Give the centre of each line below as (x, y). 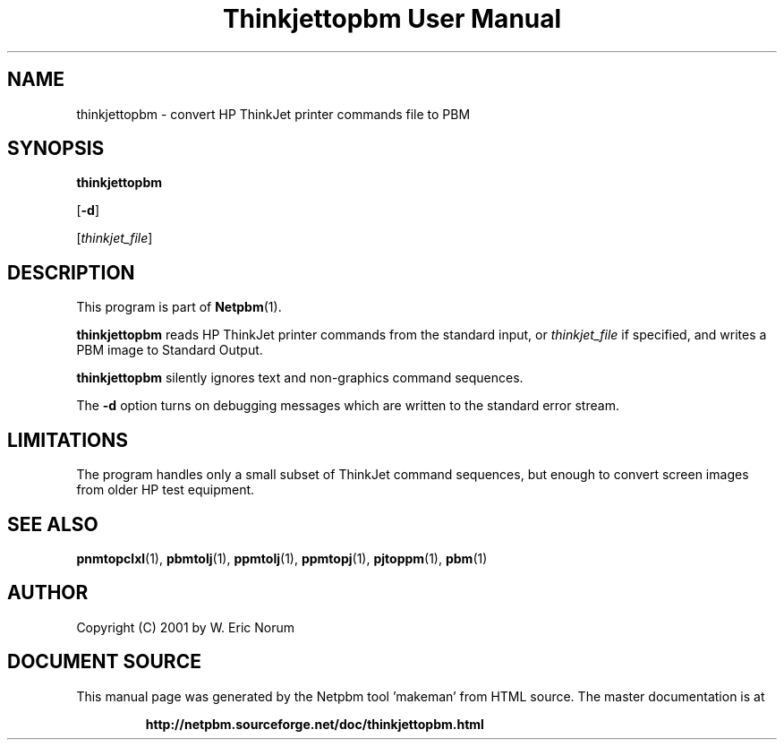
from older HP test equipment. (166, 490)
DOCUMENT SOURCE (104, 662)
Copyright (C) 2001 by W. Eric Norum (185, 627)
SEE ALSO (53, 524)
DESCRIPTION (71, 272)
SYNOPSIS (56, 149)
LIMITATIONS (68, 440)
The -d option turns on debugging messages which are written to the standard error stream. (348, 406)
